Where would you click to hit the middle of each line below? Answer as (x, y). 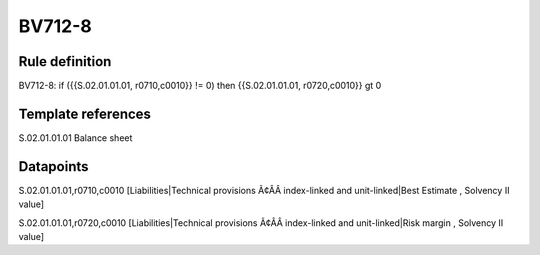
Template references (85, 113)
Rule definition (65, 61)
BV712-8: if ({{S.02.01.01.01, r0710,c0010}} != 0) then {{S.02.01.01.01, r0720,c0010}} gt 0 (200, 86)
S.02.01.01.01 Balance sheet (75, 137)
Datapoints (53, 166)
